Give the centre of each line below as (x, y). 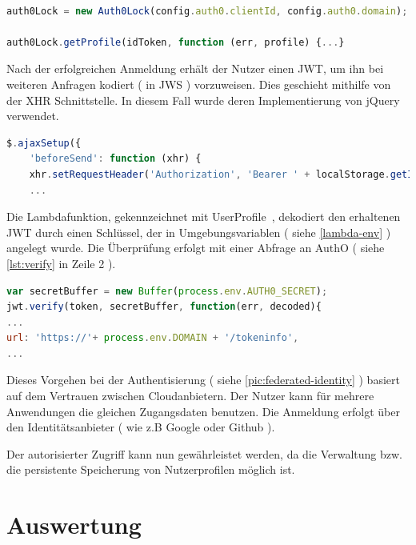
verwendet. (33, 116)
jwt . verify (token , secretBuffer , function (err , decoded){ (164, 307)
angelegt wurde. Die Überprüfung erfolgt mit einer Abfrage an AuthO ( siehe (196, 248)
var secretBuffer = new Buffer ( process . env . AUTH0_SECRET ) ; (167, 291)
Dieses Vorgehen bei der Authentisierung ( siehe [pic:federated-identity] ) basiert (203, 380)
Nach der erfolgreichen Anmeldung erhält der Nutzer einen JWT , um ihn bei (195, 68)
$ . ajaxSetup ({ (44, 143)
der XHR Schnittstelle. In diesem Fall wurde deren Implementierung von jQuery (203, 100)
